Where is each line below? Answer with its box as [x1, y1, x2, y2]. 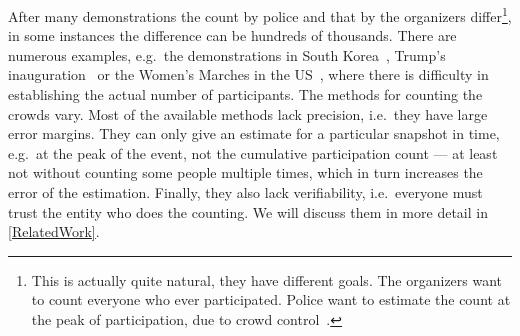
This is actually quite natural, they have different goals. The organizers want [31, 269, 503, 290]
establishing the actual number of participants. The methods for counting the [8, 84, 483, 105]
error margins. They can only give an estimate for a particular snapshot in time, [8, 123, 500, 144]
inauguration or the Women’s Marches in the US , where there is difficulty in [8, 64, 489, 85]
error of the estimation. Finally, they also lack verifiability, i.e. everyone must [8, 182, 483, 202]
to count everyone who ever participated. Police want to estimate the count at [31, 289, 511, 310]
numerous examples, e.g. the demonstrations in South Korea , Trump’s [8, 44, 446, 65]
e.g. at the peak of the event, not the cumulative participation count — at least [8, 142, 498, 163]
